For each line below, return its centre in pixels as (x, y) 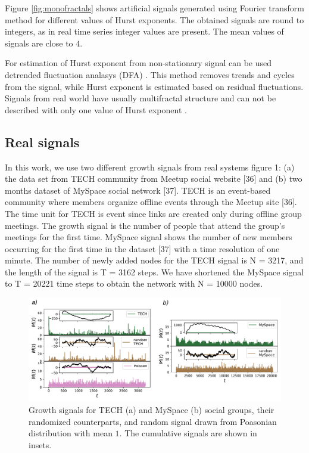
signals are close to (39, 43)
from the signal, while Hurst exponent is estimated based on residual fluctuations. (154, 86)
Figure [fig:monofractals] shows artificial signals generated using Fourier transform (154, 8)
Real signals (42, 142)
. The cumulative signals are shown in (188, 433)
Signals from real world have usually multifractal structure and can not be (141, 98)
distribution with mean (71, 433)
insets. (40, 444)
